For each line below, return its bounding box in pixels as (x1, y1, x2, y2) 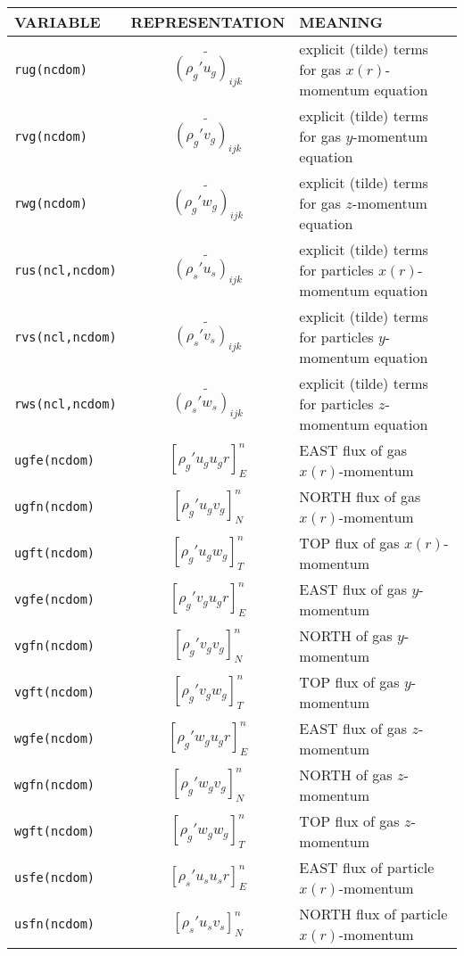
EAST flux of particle (299, 857, 435, 878)
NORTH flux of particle (299, 903, 448, 924)
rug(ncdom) (14, 62, 87, 77)
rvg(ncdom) (14, 128, 87, 144)
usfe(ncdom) (14, 870, 95, 885)
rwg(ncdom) (14, 195, 87, 210)
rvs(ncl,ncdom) (14, 329, 117, 344)
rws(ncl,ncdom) (14, 396, 117, 411)
